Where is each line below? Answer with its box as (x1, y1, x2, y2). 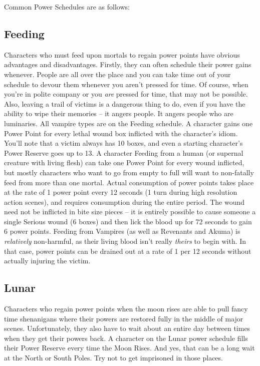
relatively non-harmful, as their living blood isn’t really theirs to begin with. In (4, 236, 246, 246)
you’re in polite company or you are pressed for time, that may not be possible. (4, 89, 248, 99)
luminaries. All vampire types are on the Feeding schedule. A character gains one (4, 118, 253, 128)
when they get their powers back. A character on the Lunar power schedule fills (4, 332, 248, 343)
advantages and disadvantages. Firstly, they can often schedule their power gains (4, 59, 251, 70)
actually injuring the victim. (4, 255, 91, 266)
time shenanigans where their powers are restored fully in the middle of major (4, 313, 243, 323)
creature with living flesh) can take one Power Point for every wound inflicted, (4, 157, 244, 168)
